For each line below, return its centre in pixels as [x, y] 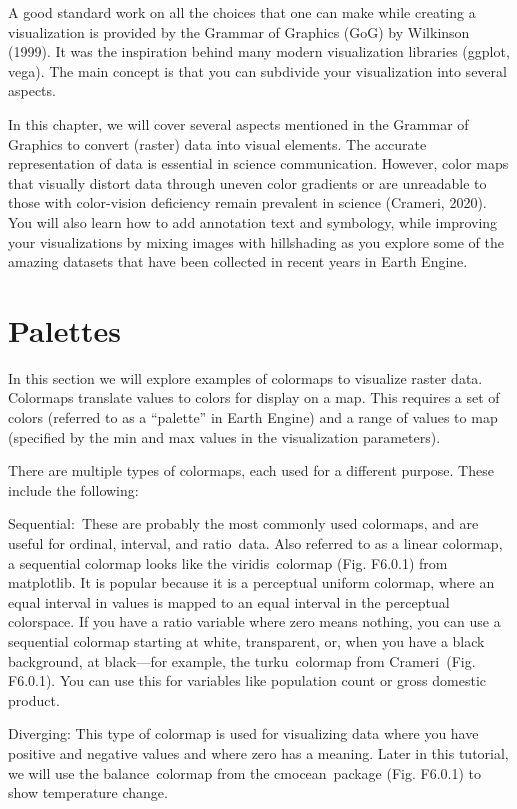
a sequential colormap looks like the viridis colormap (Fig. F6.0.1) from [228, 562]
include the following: [73, 489]
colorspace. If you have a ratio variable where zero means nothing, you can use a [254, 621]
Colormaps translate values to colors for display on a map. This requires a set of [254, 397]
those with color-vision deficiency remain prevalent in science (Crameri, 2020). [247, 202]
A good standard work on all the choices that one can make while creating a [242, 12]
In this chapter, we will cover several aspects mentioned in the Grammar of [238, 123]
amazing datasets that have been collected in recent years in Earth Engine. [238, 261]
